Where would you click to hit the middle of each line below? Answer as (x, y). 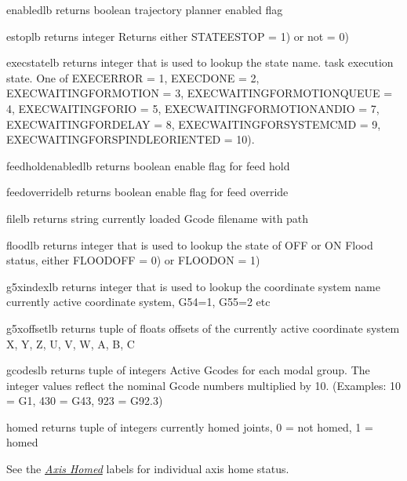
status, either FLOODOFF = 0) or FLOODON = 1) (133, 260)
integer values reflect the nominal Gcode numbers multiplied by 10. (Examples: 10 (204, 385)
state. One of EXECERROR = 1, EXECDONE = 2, (133, 77)
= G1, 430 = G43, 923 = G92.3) (85, 401)
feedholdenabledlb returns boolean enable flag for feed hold (148, 165)
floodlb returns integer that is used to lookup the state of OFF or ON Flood (190, 244)
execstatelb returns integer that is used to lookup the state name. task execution (200, 62)
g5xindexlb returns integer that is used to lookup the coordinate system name (193, 286)
